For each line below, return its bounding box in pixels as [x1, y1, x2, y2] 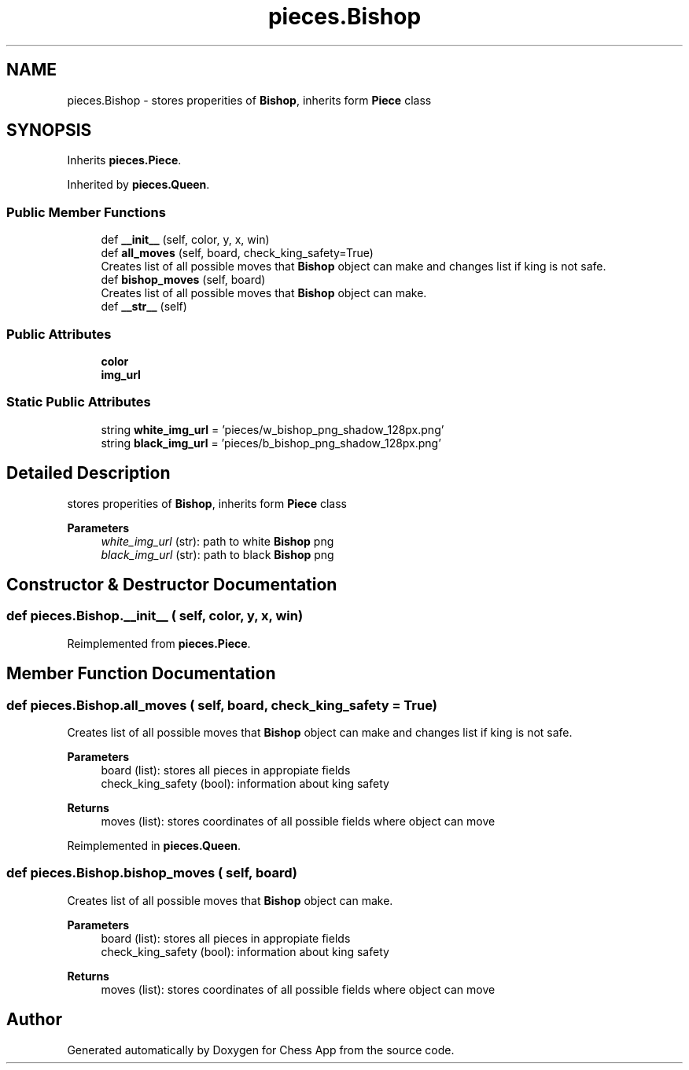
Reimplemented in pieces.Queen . [67, 838, 241, 852]
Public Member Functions [6, 204, 166, 220]
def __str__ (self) [101, 300, 187, 314]
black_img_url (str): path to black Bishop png [101, 547, 334, 561]
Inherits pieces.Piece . [67, 153, 182, 167]
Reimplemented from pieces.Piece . [67, 636, 251, 650]
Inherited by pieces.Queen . [67, 178, 210, 192]
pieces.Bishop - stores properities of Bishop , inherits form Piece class [67, 93, 432, 107]
